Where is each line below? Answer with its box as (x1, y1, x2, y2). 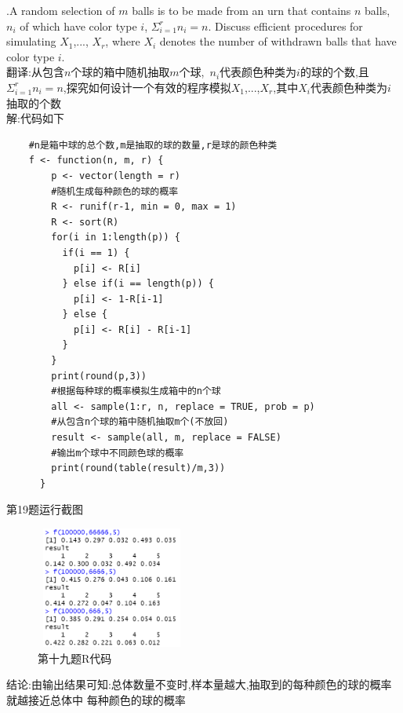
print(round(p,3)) (51, 370, 147, 382)
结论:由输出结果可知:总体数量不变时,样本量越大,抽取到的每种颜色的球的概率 (6, 676, 392, 693)
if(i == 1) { (62, 247, 130, 258)
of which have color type (20, 17, 137, 34)
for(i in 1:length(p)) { (51, 232, 180, 243)
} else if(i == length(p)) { (62, 278, 214, 290)
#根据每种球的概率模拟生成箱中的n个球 (51, 386, 221, 397)
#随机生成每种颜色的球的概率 (51, 185, 179, 197)
